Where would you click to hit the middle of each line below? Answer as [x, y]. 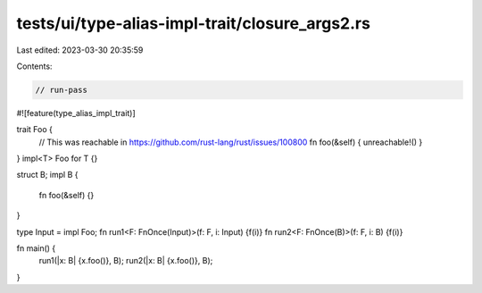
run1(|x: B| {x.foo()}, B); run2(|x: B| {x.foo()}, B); [126, 261]
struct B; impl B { [47, 175]
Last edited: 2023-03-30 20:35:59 [80, 50]
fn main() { [36, 248]
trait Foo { [35, 130]
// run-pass [62, 90]
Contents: [34, 66]
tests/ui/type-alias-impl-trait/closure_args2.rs [193, 23]
